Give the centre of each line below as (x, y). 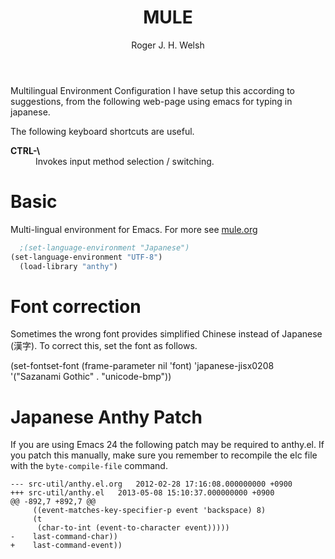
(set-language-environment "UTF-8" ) (86, 257)
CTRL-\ (25, 150)
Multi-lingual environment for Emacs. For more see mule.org (134, 229)
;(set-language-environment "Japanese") (104, 247)
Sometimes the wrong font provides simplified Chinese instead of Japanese (166, 334)
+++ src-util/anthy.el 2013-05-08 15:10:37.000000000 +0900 (142, 493)
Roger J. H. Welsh (168, 45)
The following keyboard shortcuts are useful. (102, 131)
